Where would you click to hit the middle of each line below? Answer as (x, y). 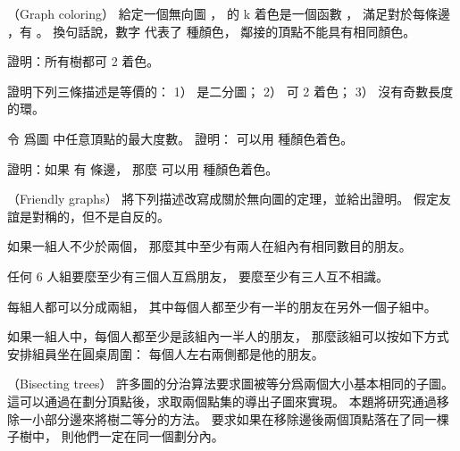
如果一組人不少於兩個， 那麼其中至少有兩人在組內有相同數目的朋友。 (209, 246)
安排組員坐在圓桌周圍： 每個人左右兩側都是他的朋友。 (166, 353)
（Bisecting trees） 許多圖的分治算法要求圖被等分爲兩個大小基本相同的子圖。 (231, 384)
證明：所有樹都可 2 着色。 (84, 61)
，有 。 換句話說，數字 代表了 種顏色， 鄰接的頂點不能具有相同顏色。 (212, 31)
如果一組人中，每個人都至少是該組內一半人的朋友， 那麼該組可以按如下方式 (228, 336)
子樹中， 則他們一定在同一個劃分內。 (116, 436)
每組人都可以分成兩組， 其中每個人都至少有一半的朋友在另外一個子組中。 (222, 306)
